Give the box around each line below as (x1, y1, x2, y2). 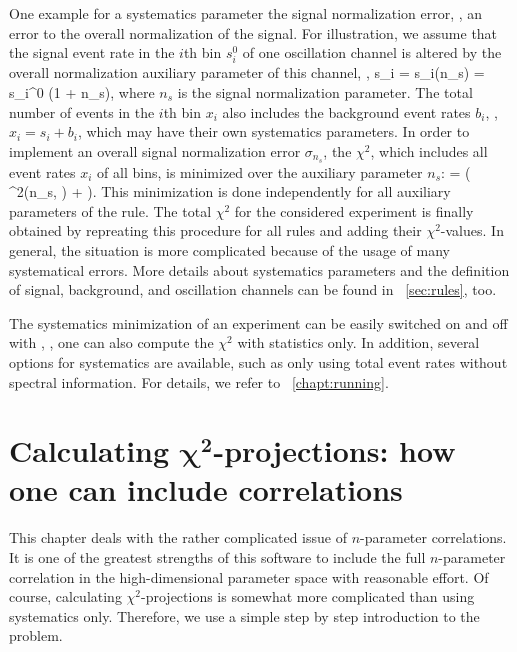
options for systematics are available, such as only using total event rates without (9, 351, 508, 372)
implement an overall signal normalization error (9, 140, 301, 161)
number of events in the (9, 101, 155, 122)
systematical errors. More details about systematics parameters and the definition (9, 259, 510, 280)
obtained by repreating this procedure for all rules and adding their (9, 220, 422, 241)
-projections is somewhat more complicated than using (141, 586, 475, 607)
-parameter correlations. (360, 527, 507, 548)
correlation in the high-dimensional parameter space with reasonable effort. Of (9, 566, 489, 587)
